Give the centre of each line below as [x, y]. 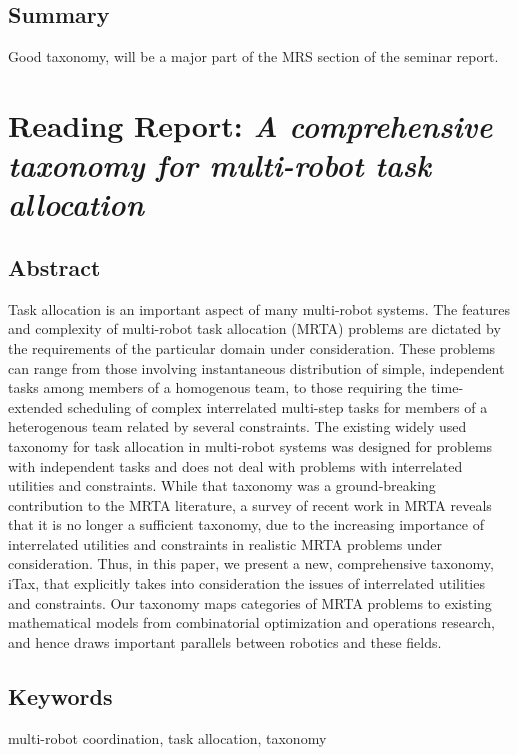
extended [35, 406]
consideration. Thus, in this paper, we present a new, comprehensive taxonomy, [251, 563]
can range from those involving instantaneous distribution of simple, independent [256, 367]
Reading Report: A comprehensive [250, 125]
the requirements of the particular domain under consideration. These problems [252, 347]
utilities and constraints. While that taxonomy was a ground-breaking [222, 485]
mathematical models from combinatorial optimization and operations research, [251, 622]
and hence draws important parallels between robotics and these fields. [225, 641]
